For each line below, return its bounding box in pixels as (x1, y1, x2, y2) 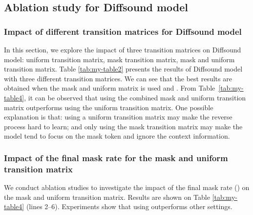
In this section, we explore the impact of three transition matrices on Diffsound (4, 45, 241, 54)
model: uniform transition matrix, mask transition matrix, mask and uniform (4, 54, 235, 64)
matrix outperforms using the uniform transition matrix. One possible (4, 102, 213, 112)
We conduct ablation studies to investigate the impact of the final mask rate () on (4, 182, 250, 192)
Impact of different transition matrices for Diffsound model (4, 25, 242, 37)
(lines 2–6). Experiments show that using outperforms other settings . (26, 201, 232, 212)
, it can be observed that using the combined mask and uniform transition (24, 92, 246, 102)
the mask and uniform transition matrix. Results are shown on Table (4, 191, 210, 202)
